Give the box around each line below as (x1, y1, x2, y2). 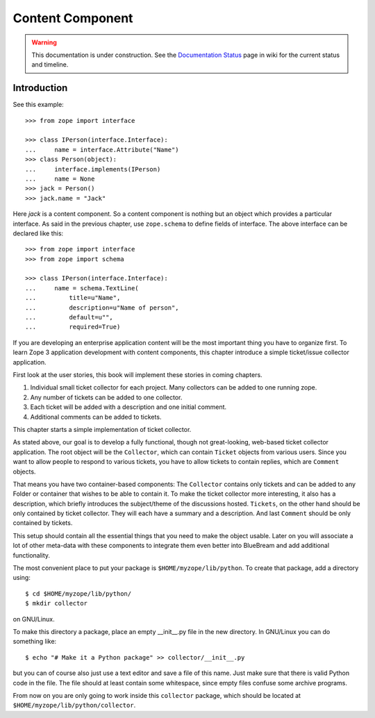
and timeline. (31, 60, 69, 69)
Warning (31, 38, 57, 47)
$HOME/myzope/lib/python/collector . (12, 701, 136, 710)
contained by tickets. (12, 519, 73, 527)
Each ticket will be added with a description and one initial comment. (30, 403, 227, 411)
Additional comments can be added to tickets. (30, 412, 162, 421)
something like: (12, 637, 57, 646)
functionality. (12, 551, 51, 559)
